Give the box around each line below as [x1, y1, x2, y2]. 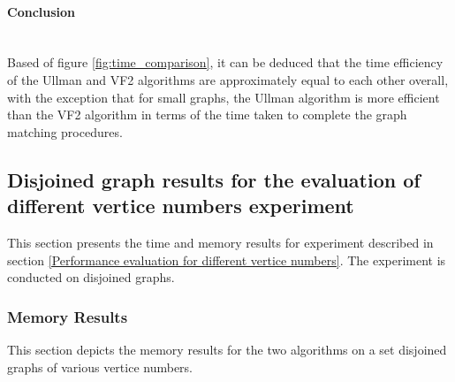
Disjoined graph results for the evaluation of [7, 165, 421, 193]
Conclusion [7, 2, 76, 20]
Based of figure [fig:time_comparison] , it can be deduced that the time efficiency [7, 53, 444, 72]
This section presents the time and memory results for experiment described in [7, 233, 434, 251]
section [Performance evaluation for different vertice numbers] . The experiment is [7, 250, 446, 269]
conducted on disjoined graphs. [7, 268, 175, 286]
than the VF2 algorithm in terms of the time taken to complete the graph [7, 105, 407, 124]
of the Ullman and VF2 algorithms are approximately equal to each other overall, [7, 70, 449, 88]
